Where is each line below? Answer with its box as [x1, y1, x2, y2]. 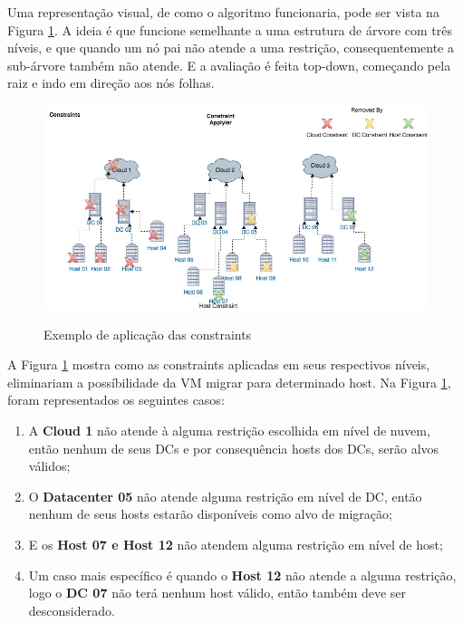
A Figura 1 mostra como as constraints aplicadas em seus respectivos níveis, [7, 355, 430, 374]
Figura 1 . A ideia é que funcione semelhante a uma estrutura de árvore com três [7, 20, 453, 39]
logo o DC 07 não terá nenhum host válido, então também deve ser [28, 583, 407, 602]
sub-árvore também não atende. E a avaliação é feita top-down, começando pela [7, 55, 451, 74]
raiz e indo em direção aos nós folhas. [7, 73, 215, 92]
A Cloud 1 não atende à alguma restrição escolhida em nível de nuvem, [28, 420, 430, 439]
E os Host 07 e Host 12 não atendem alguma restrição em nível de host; [28, 534, 443, 553]
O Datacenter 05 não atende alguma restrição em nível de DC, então [28, 486, 422, 505]
